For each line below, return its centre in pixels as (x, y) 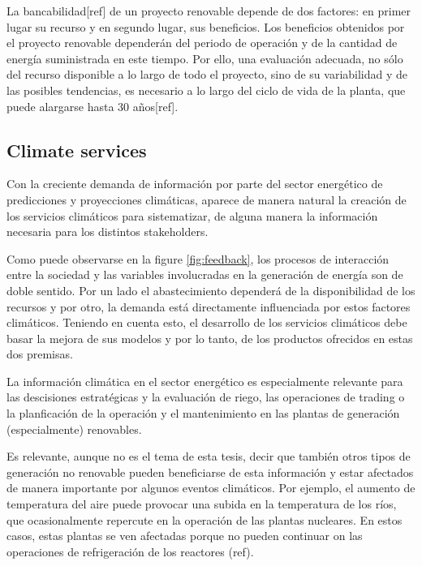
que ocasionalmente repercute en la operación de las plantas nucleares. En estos (205, 519)
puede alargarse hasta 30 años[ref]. (93, 106)
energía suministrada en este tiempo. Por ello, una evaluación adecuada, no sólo (205, 58)
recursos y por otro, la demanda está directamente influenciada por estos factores (209, 306)
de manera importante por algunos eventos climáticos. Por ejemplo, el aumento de (211, 488)
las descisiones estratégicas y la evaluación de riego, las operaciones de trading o (206, 397)
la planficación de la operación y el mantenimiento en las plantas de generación (203, 413)
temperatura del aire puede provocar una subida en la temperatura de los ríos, (202, 504)
